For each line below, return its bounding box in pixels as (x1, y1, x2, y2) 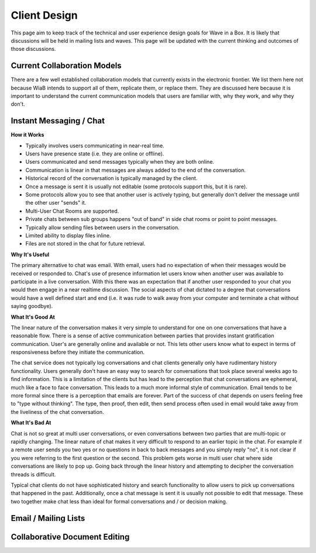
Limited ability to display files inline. (25, 232, 111, 239)
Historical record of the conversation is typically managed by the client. (25, 175, 198, 182)
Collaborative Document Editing (11, 532, 130, 542)
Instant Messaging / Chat (11, 116, 105, 126)
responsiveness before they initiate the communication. (11, 348, 145, 356)
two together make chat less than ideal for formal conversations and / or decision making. (11, 497, 228, 505)
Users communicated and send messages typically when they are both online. (25, 158, 215, 165)
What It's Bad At (11, 419, 51, 426)
